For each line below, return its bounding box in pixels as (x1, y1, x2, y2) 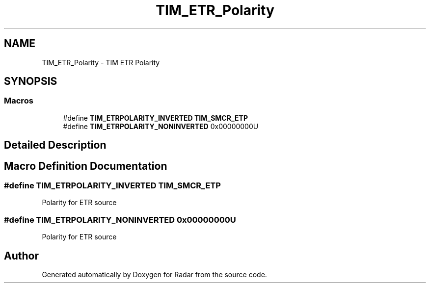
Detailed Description (4, 139, 107, 152)
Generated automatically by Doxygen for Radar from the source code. (42, 270, 267, 279)
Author (4, 249, 39, 262)
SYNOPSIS (4, 75, 57, 88)
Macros (4, 96, 33, 106)
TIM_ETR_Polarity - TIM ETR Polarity (42, 58, 160, 67)
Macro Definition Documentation (4, 159, 167, 172)
